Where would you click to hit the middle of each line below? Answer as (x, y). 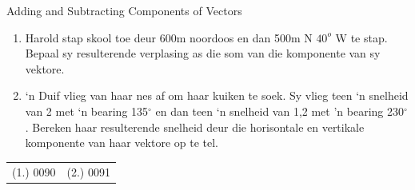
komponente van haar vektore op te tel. (122, 142)
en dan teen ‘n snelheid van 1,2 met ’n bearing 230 (280, 111)
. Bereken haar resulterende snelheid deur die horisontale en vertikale (195, 127)
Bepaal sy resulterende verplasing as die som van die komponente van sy (203, 53)
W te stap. (361, 37)
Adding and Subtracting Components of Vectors (124, 10)
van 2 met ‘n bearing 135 (87, 111)
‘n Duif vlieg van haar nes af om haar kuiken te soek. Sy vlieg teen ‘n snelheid (217, 95)
